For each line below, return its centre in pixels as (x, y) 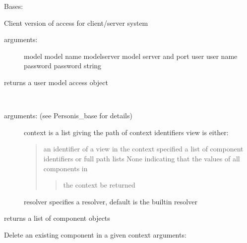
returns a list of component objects (57, 218)
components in (65, 168)
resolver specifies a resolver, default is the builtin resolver (111, 201)
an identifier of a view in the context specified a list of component (143, 149)
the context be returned (99, 185)
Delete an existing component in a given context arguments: (95, 234)
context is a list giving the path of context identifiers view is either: (126, 132)
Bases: (14, 6)
